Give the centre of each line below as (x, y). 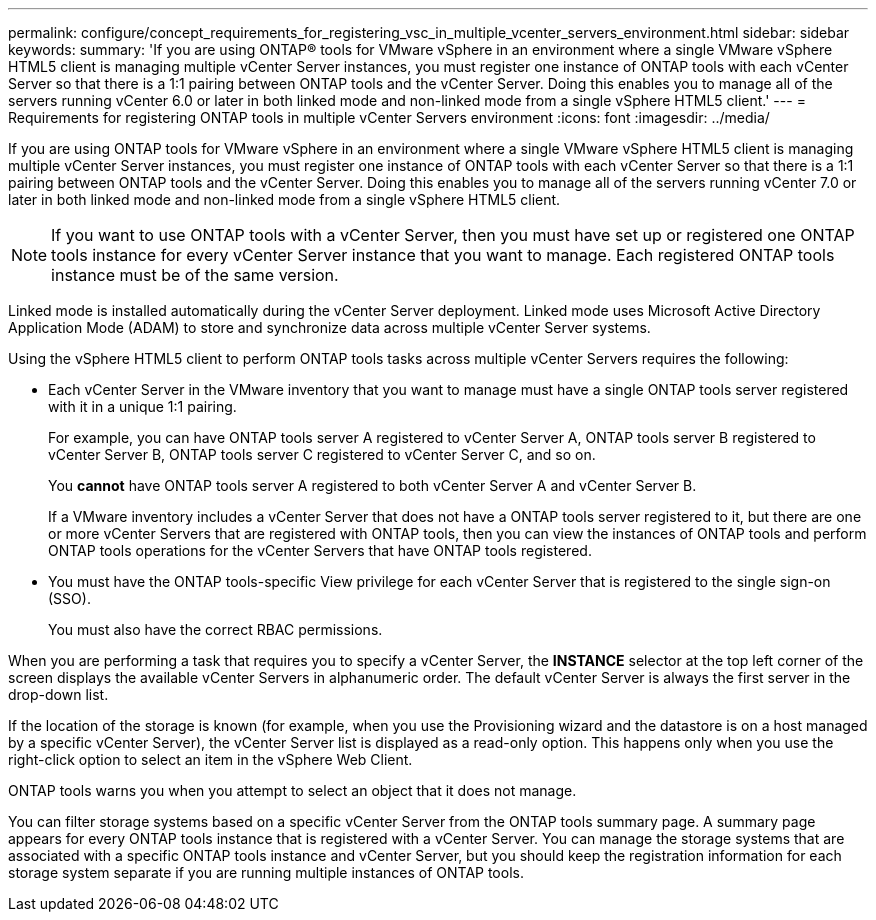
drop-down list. (58, 694)
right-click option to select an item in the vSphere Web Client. (210, 759)
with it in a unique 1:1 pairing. (142, 406)
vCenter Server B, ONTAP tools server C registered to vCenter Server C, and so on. (322, 454)
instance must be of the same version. (195, 275)
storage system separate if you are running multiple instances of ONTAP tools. (266, 872)
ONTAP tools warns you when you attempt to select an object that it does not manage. (292, 790)
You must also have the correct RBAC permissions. (215, 629)
